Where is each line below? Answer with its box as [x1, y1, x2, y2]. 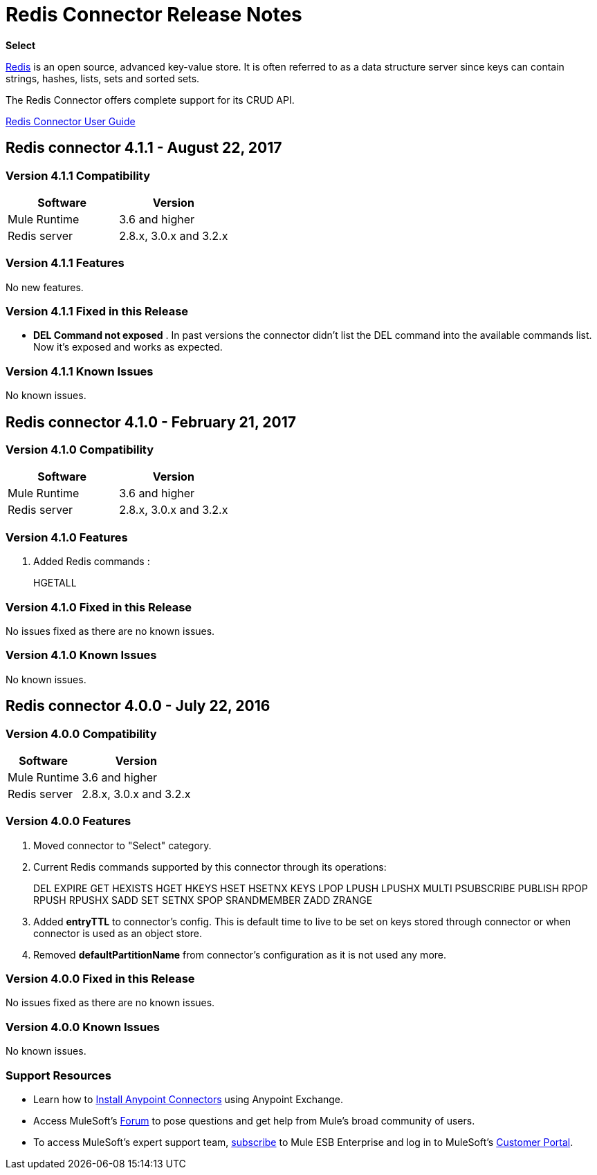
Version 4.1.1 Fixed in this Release [6, 304, 189, 319]
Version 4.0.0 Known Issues [6, 1019, 160, 1034]
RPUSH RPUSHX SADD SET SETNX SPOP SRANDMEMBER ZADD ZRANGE [33, 894, 373, 906]
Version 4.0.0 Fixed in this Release [6, 972, 195, 986]
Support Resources [6, 1068, 111, 1082]
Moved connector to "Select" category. [33, 839, 212, 851]
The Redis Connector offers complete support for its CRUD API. [6, 93, 295, 106]
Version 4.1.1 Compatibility [6, 168, 151, 183]
